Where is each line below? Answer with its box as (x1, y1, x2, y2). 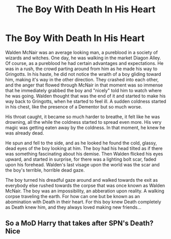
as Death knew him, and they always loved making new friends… (5, 204, 141, 210)
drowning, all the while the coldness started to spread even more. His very (5, 119, 162, 125)
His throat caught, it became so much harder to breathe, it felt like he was (5, 114, 160, 120)
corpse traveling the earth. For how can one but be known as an (5, 193, 140, 199)
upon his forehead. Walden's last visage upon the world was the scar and (5, 161, 160, 167)
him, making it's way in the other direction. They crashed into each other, (5, 76, 159, 82)
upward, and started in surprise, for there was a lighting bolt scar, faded (5, 156, 157, 162)
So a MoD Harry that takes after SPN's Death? (5, 219, 154, 228)
